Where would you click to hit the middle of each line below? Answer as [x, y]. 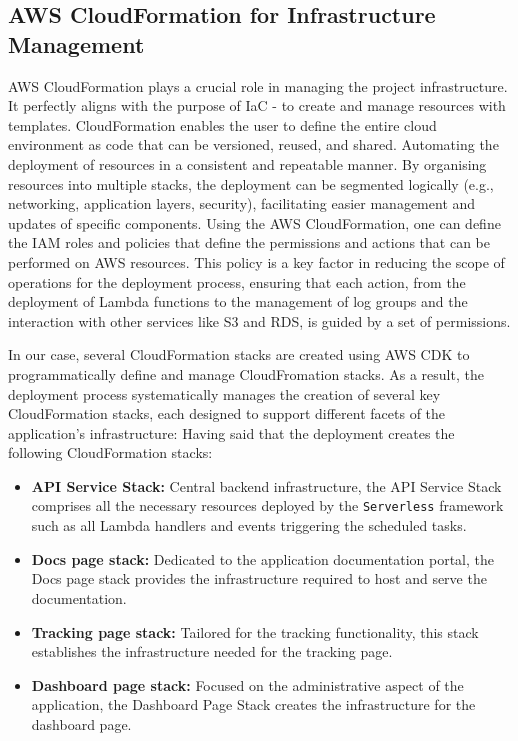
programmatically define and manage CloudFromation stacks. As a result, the [246, 373]
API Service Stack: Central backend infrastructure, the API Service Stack [266, 485]
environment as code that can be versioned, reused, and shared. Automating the [253, 144]
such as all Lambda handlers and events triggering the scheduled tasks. [249, 525]
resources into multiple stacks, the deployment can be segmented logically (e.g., [251, 183]
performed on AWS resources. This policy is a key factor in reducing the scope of [256, 261]
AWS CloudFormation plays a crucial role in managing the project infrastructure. [258, 85]
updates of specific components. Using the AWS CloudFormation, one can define [254, 222]
